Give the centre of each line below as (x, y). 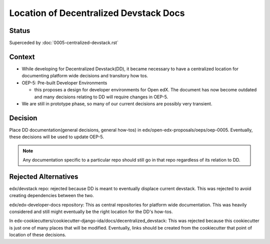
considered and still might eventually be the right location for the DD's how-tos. (91, 212)
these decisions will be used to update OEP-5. (57, 137)
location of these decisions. (38, 235)
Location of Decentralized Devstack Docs (97, 13)
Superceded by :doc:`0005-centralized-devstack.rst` (64, 43)
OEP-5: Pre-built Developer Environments (64, 83)
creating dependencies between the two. (52, 196)
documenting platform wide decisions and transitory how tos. (85, 76)
